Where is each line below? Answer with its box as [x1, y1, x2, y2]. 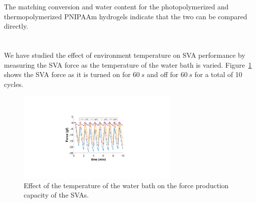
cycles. [4, 79, 24, 89]
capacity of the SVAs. [24, 190, 89, 200]
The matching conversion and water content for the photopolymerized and [4, 1, 229, 11]
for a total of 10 [194, 69, 243, 80]
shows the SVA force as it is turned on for [4, 69, 131, 80]
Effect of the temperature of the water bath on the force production [24, 180, 229, 190]
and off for [146, 69, 179, 80]
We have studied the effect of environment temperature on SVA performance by [4, 49, 246, 60]
